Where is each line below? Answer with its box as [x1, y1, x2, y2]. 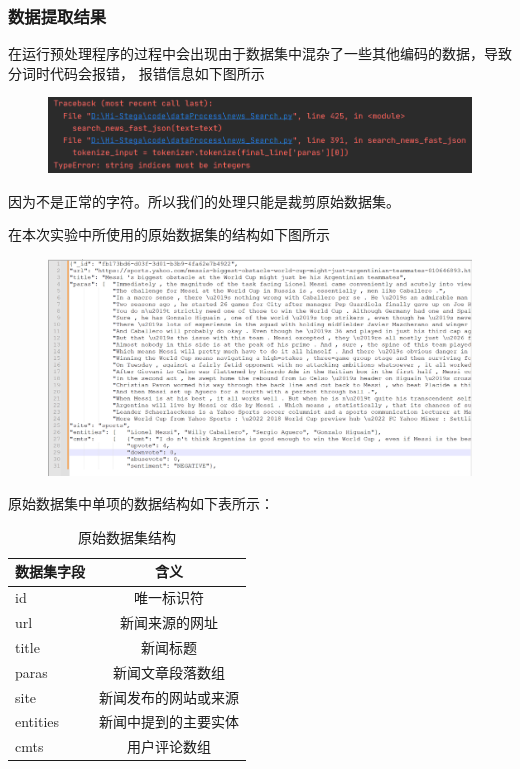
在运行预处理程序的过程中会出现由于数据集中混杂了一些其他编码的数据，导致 [8, 43, 512, 64]
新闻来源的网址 [120, 612, 218, 633]
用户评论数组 [127, 736, 211, 757]
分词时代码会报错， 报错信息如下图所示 [8, 62, 265, 83]
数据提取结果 [8, 3, 107, 28]
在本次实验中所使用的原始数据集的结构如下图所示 [8, 224, 330, 245]
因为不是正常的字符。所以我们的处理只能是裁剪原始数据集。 [8, 190, 400, 211]
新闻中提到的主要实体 [99, 711, 239, 732]
